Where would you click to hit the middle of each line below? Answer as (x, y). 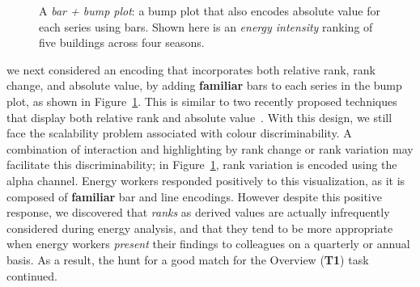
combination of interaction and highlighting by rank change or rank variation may (210, 148)
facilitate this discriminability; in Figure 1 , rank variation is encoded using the (202, 165)
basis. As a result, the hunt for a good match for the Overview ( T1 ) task (188, 259)
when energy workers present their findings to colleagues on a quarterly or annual (208, 244)
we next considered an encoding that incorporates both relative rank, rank (191, 69)
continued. (32, 275)
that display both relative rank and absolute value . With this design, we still (199, 117)
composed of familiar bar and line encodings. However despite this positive (194, 196)
